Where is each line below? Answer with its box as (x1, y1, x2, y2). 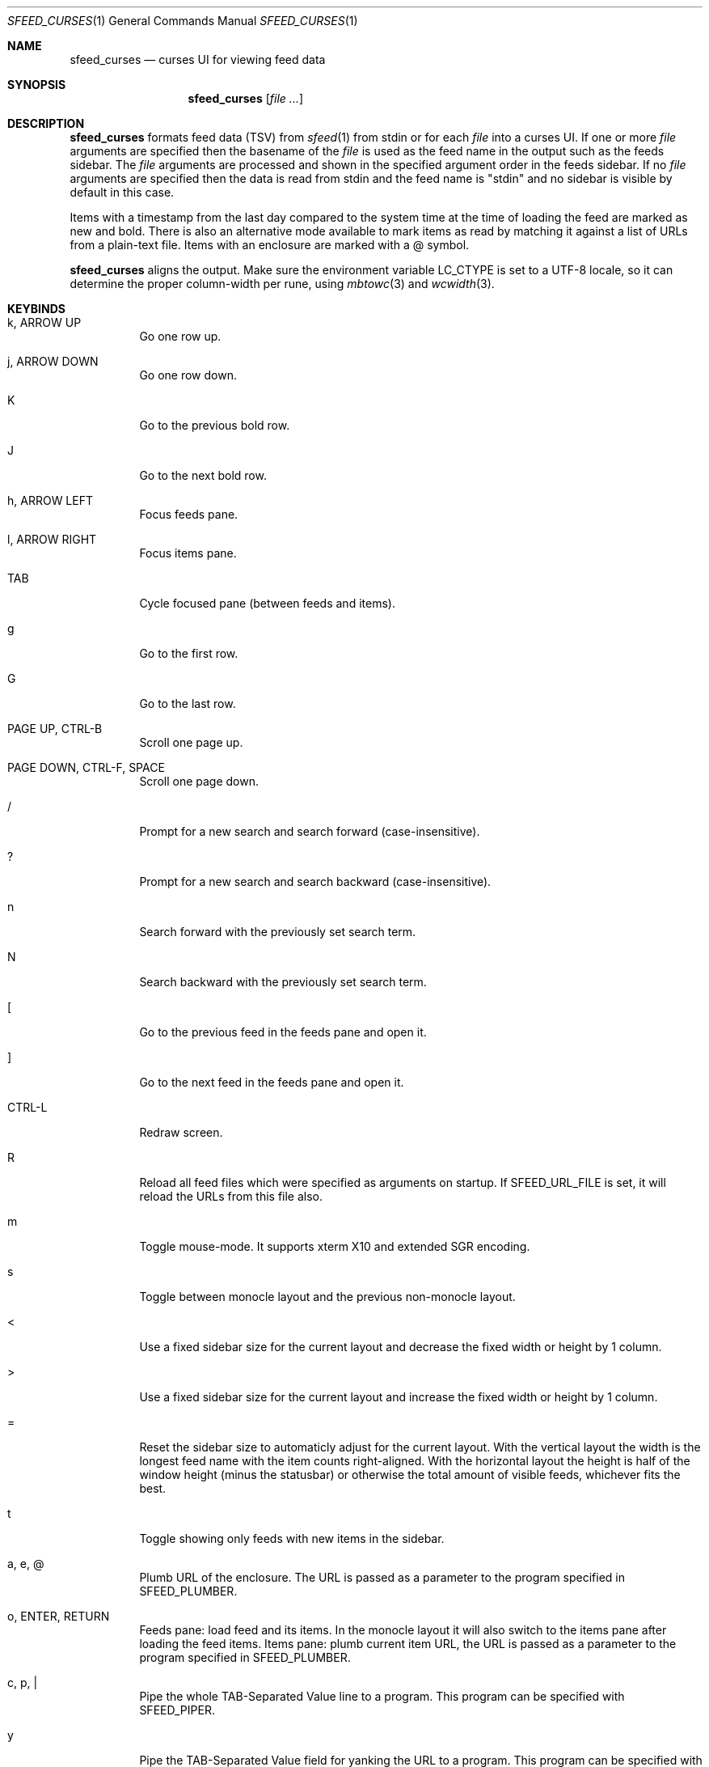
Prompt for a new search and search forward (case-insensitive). (139, 824, 480, 838)
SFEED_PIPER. (139, 1703, 215, 1717)
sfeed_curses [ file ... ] (188, 91, 304, 105)
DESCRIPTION (7, 117, 85, 130)
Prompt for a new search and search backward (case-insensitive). (139, 875, 492, 888)
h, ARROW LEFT (7, 494, 93, 507)
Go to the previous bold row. (139, 418, 290, 432)
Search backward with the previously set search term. (139, 975, 427, 989)
